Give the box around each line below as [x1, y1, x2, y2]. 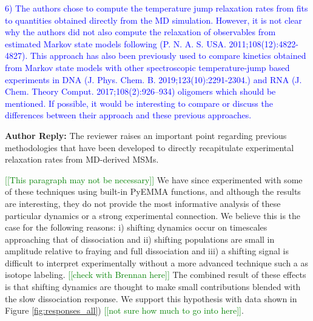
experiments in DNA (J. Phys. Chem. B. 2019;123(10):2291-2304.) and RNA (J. [5, 73, 302, 86]
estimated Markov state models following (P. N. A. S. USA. [5, 37, 226, 50]
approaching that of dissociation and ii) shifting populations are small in [5, 232, 275, 245]
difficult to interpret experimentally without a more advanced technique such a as [5, 256, 309, 269]
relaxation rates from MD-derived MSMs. [5, 153, 159, 166]
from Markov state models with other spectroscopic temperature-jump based [5, 61, 290, 73]
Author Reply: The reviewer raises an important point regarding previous [5, 129, 287, 141]
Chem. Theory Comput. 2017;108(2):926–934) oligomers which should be [5, 85, 276, 98]
